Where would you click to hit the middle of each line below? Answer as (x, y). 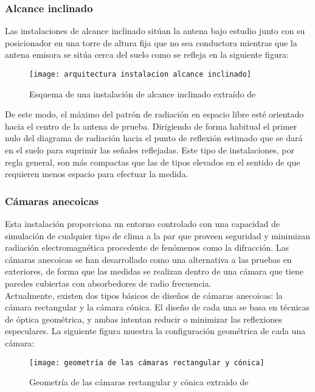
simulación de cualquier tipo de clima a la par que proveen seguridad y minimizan (157, 235)
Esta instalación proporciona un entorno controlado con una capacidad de (143, 224)
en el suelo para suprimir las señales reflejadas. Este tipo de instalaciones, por (150, 150)
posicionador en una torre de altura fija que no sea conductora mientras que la (151, 42)
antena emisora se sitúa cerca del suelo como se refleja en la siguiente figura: (147, 54)
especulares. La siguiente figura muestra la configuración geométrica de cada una (155, 331)
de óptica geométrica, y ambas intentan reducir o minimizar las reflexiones (144, 319)
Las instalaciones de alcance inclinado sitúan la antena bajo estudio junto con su (155, 31)
